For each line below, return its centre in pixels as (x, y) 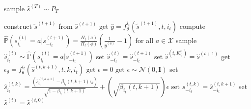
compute (192, 26)
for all (144, 40)
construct (18, 26)
